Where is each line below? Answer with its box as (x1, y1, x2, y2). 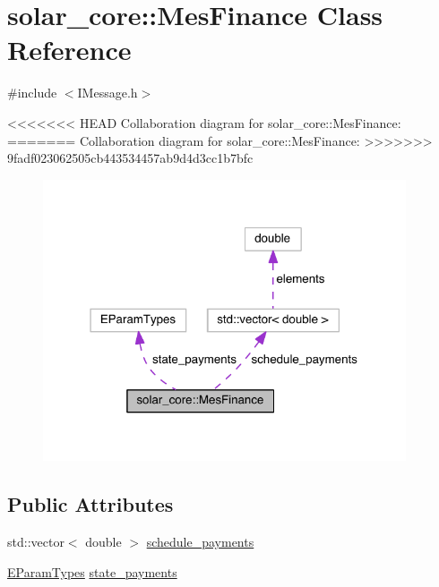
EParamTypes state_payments (7, 562, 177, 581)
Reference (7, 31, 132, 68)
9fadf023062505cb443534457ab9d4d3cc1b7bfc (7, 149, 254, 167)
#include (7, 83, 57, 102)
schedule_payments (146, 532, 254, 551)
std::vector (7, 532, 65, 551)
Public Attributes (7, 490, 174, 518)
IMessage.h (77, 83, 138, 102)
